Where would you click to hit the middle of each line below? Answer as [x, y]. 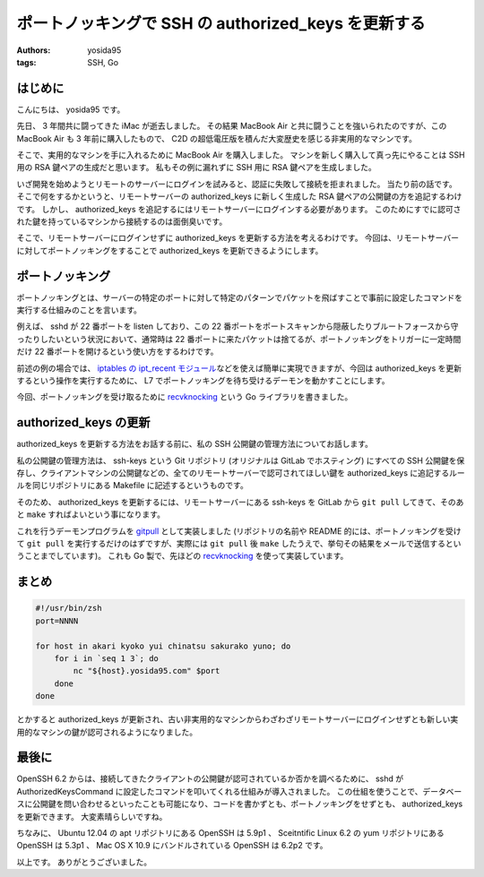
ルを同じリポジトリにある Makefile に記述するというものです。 [132, 486]
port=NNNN [57, 621]
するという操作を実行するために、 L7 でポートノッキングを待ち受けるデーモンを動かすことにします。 [203, 380]
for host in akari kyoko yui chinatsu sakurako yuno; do [163, 646]
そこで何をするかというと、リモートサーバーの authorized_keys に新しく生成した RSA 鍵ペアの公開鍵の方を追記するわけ [239, 196]
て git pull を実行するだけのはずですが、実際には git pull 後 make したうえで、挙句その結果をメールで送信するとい [239, 544]
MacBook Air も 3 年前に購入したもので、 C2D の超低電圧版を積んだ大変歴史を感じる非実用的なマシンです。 [216, 138]
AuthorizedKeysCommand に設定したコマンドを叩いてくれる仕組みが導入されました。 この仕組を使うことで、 [220, 791]
